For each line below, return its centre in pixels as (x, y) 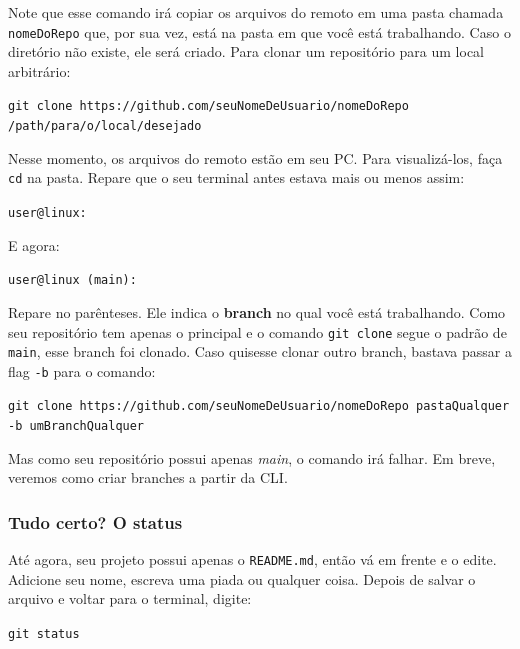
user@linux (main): (72, 280)
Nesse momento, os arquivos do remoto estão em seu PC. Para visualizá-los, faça (255, 157)
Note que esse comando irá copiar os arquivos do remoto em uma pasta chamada (256, 12)
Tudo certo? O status (95, 521)
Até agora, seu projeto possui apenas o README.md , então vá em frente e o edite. (252, 559)
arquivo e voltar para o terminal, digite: (130, 598)
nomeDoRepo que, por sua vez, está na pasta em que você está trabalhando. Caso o (259, 31)
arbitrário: (39, 70)
